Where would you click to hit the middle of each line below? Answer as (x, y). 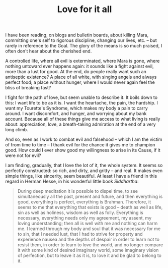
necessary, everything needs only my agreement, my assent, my (85, 218)
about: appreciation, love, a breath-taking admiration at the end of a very (80, 124)
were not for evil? (23, 155)
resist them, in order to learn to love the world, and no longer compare (90, 245)
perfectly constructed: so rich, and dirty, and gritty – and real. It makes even (84, 171)
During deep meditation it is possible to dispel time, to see (78, 191)
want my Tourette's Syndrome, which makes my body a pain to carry (77, 108)
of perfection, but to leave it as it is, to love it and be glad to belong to (90, 255)
